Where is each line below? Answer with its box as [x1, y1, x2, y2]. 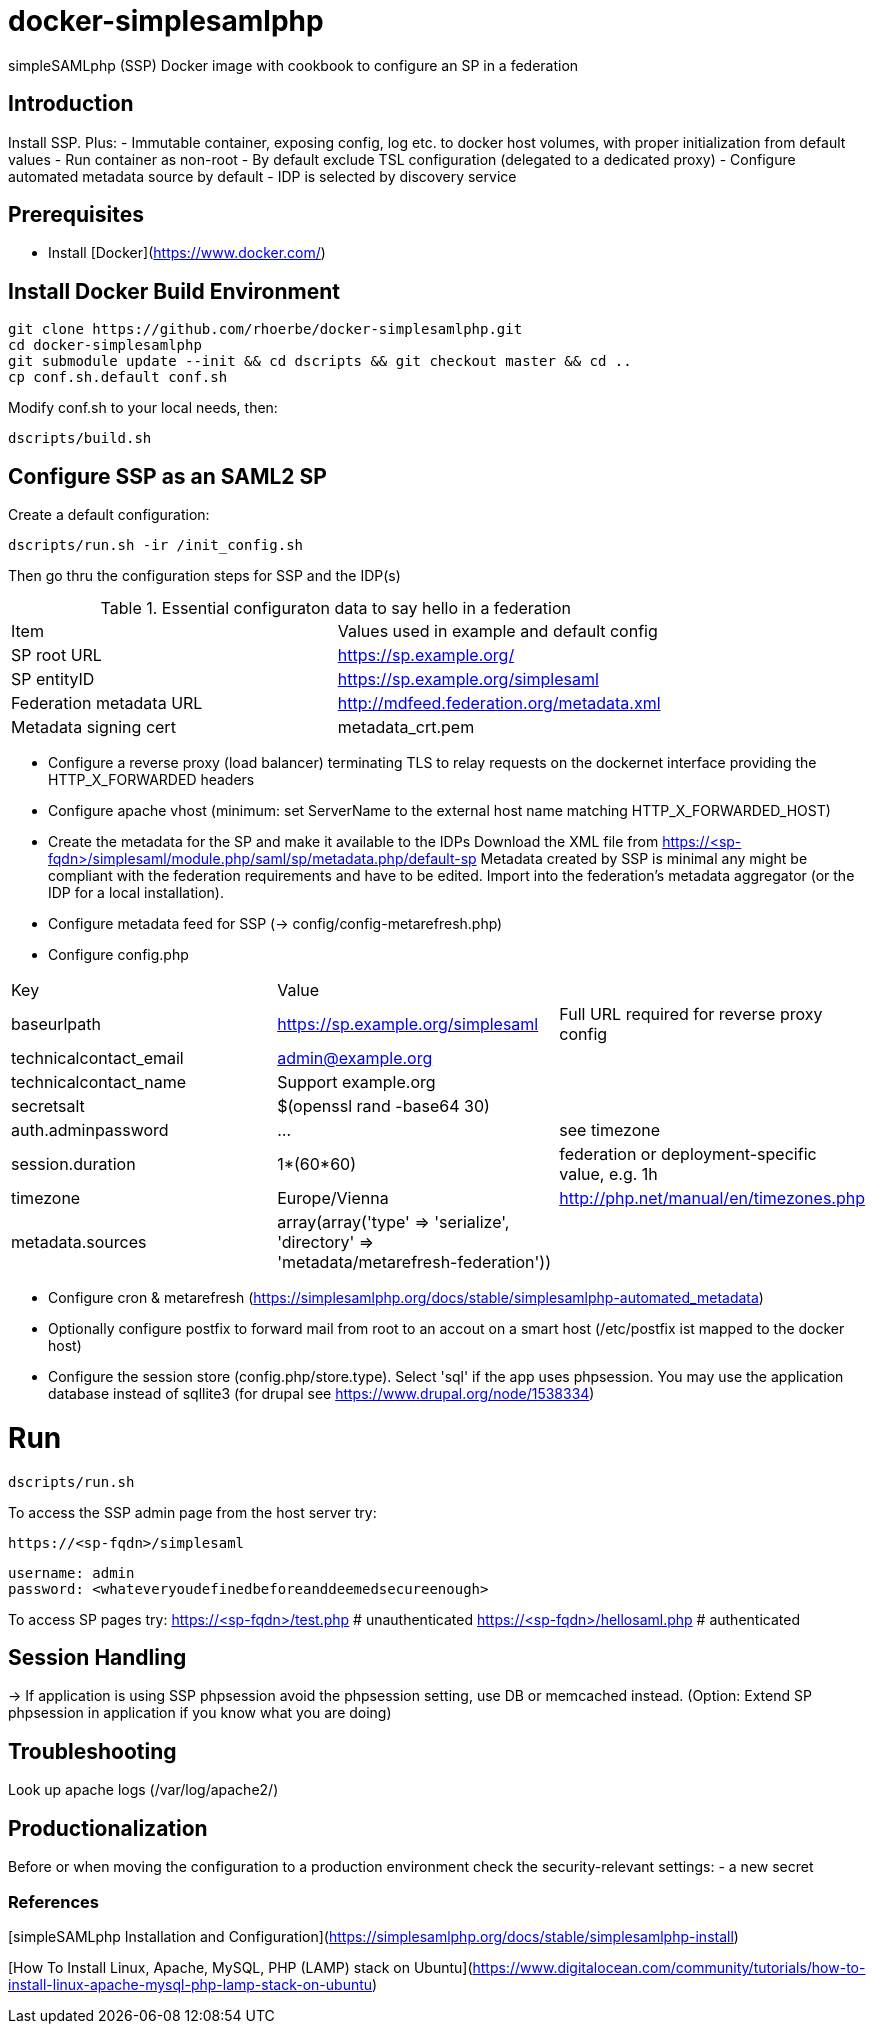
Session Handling [8, 1645, 187, 1671]
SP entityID [11, 669, 95, 690]
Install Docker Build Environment [8, 278, 340, 304]
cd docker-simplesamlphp [8, 337, 202, 354]
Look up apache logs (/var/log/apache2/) [8, 1781, 279, 1799]
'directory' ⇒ [277, 1232, 375, 1253]
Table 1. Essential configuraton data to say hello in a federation [100, 598, 571, 619]
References [8, 1891, 99, 1912]
